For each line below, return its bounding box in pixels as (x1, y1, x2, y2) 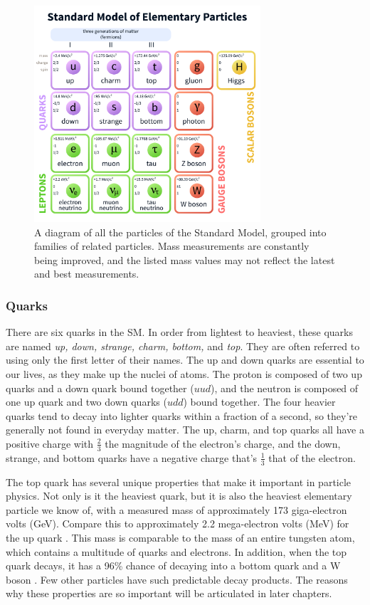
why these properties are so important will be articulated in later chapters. (6, 586, 332, 601)
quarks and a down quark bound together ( (6, 380, 194, 395)
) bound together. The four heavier (183, 394, 336, 409)
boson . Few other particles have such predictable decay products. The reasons (6, 572, 348, 586)
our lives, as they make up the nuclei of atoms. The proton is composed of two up (6, 366, 362, 381)
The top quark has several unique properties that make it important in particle (6, 474, 351, 489)
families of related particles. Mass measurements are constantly (34, 238, 310, 253)
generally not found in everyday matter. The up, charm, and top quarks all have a (6, 422, 364, 437)
